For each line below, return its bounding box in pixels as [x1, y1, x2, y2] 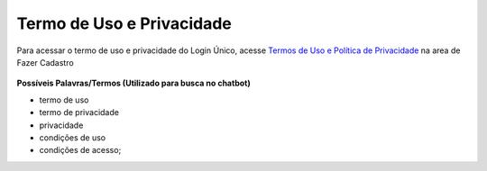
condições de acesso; [39, 145, 122, 156]
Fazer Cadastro [16, 57, 74, 67]
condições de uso [39, 131, 106, 143]
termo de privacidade [39, 107, 119, 118]
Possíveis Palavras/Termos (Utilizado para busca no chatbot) [16, 77, 252, 89]
